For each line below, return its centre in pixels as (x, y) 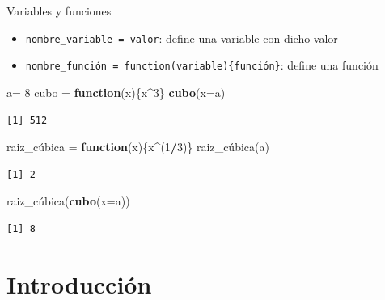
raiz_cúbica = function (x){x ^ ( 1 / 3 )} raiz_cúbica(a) (138, 147)
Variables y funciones (59, 11)
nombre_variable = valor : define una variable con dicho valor (182, 38)
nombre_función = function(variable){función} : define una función (202, 65)
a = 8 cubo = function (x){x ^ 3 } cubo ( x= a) (116, 92)
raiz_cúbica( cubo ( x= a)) (68, 201)
